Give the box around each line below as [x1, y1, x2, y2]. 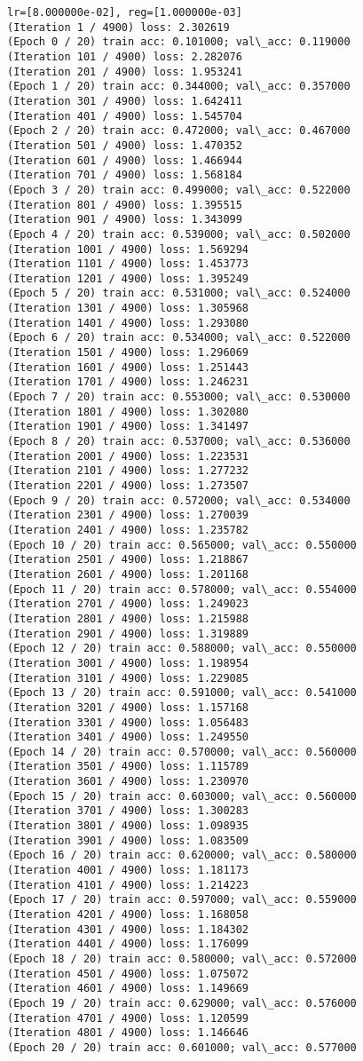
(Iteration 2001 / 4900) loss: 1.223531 [7, 449, 249, 463]
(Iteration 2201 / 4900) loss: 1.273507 [7, 479, 249, 492]
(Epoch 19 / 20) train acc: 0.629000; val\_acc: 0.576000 [7, 996, 357, 1010]
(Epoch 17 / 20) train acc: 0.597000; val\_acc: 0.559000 [7, 893, 357, 907]
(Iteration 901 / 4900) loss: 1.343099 [7, 213, 242, 226]
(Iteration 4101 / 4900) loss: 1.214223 [7, 878, 249, 891]
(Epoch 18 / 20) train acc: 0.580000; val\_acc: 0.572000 [7, 953, 357, 965]
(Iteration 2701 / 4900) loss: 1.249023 [7, 598, 249, 611]
